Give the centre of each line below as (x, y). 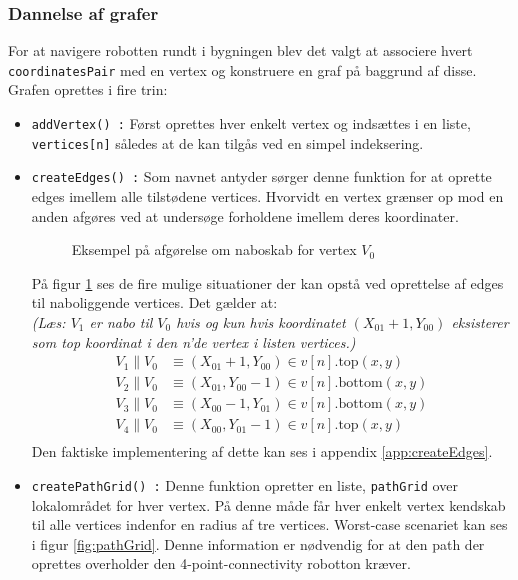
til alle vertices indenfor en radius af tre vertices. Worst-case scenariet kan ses (269, 524)
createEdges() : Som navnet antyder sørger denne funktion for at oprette (261, 176)
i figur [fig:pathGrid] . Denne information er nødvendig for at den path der (258, 543)
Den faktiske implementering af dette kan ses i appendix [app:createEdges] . (262, 451)
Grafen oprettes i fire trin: (88, 89)
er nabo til (121, 322)
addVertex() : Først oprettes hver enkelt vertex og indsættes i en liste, (251, 123)
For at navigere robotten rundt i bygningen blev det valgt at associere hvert (240, 50)
